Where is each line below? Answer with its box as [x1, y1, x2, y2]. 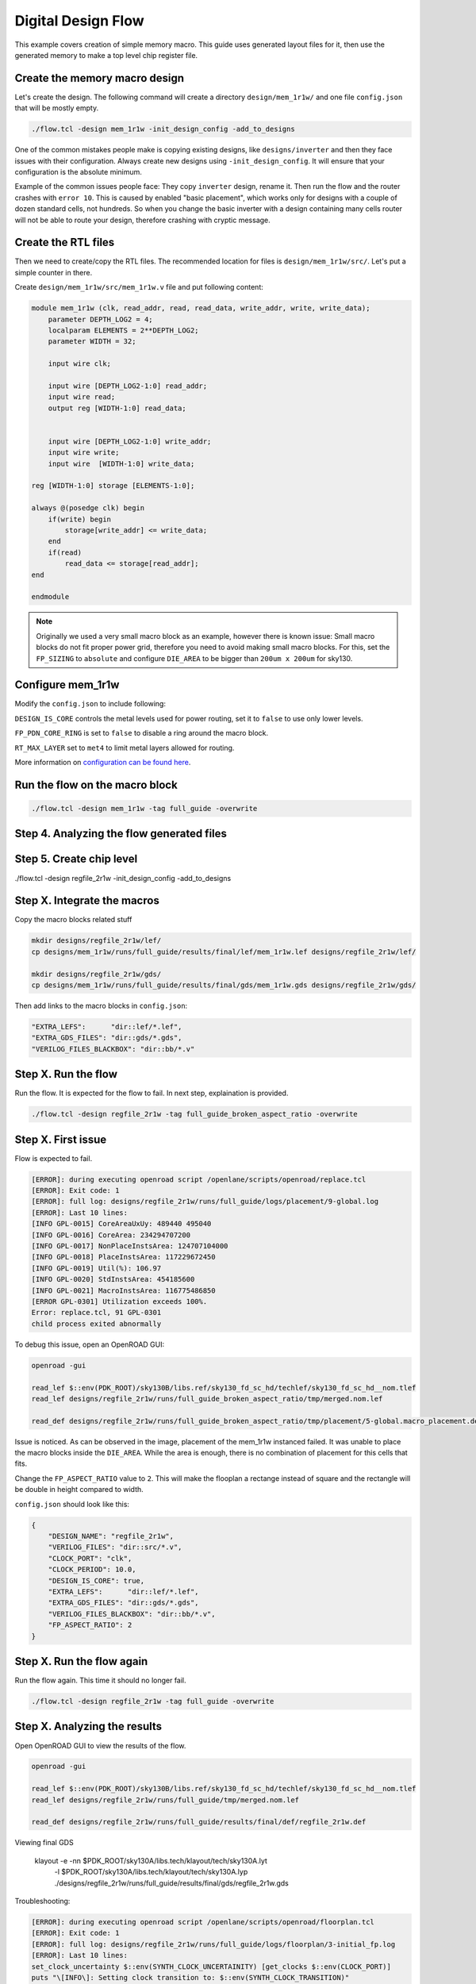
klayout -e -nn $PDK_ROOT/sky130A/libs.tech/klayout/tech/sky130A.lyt [34, 1855, 267, 1865]
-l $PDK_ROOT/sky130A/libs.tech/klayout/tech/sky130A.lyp [54, 1867, 248, 1877]
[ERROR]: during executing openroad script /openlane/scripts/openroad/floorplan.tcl [31, 1917, 374, 1926]
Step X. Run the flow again [14, 1655, 148, 1668]
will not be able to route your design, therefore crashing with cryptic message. [14, 215, 271, 225]
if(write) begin [48, 514, 111, 524]
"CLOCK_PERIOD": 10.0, [48, 1565, 136, 1575]
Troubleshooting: [14, 1896, 71, 1905]
